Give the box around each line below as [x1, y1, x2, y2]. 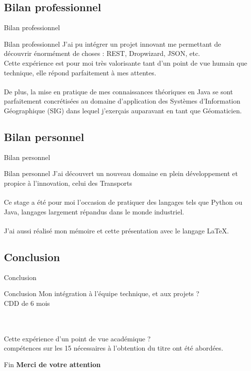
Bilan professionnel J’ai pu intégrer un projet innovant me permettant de [4, 38, 221, 49]
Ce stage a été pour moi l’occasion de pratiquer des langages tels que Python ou [4, 197, 243, 207]
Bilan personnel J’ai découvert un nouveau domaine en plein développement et [4, 168, 238, 178]
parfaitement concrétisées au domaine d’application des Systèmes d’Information [4, 96, 241, 106]
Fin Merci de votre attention [4, 359, 101, 369]
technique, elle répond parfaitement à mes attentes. [4, 67, 156, 77]
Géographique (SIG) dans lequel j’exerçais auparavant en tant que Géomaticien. [4, 105, 242, 115]
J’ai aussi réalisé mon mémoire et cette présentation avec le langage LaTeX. [4, 225, 229, 235]
